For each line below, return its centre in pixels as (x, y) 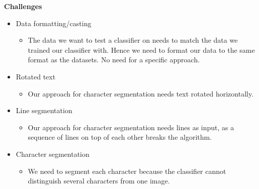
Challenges (23, 6)
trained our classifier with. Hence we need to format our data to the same (141, 50)
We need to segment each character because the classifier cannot (127, 171)
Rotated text (36, 76)
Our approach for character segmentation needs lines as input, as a (131, 127)
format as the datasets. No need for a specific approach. (114, 60)
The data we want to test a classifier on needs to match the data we (133, 40)
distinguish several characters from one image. (99, 181)
